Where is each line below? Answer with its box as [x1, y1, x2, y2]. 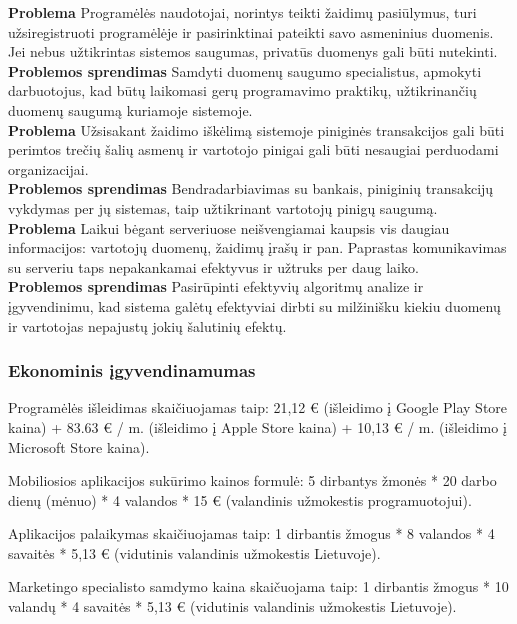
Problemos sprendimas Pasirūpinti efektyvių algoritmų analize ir [8, 276, 424, 297]
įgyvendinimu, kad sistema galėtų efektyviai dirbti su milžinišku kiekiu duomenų [8, 295, 501, 316]
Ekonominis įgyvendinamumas [8, 358, 256, 383]
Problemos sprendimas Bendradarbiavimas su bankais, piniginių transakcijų [8, 178, 494, 199]
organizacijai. [8, 158, 89, 179]
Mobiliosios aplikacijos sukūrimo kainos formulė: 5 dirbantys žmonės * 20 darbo [8, 470, 497, 491]
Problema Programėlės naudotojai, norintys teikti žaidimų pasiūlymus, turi [8, 2, 477, 22]
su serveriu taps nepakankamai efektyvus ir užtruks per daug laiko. [8, 256, 419, 277]
